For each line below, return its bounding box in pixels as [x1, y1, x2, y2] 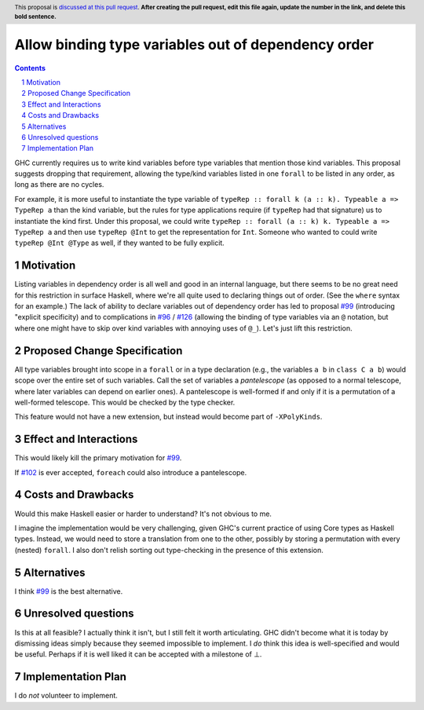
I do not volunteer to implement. [14, 691, 118, 701]
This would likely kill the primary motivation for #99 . [14, 453, 182, 463]
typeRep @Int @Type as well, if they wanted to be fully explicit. [14, 238, 225, 247]
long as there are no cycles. [14, 180, 104, 189]
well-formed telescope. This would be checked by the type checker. [14, 397, 236, 407]
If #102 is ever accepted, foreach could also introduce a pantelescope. [14, 467, 247, 477]
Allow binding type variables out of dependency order [14, 35, 375, 53]
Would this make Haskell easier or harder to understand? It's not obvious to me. [14, 509, 272, 518]
